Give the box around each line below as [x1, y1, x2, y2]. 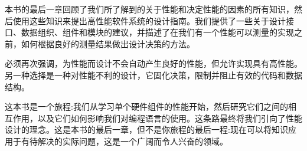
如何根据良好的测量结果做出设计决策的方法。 [21, 37, 195, 50]
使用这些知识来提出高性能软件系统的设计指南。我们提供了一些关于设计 [12, 14, 286, 27]
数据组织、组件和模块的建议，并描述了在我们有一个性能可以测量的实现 [21, 26, 294, 38]
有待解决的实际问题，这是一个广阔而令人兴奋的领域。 [21, 134, 228, 147]
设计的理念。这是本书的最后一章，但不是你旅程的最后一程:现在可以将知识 [5, 123, 288, 136]
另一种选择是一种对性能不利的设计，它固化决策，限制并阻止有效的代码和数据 [5, 68, 302, 81]
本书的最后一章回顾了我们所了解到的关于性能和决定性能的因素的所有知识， [5, 3, 294, 15]
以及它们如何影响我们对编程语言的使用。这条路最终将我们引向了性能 [37, 111, 302, 124]
